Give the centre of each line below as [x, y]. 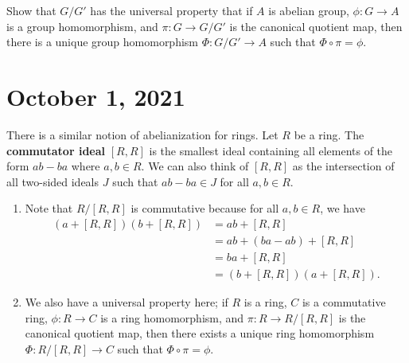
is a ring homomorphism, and [172, 317]
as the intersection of [343, 166]
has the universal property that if [171, 10]
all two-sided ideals [53, 181]
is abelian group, [309, 10]
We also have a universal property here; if [127, 302]
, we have [343, 208]
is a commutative [344, 302]
